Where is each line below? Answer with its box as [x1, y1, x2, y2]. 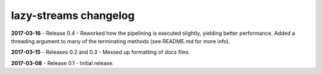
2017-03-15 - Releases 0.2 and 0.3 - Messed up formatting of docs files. [11, 49, 190, 56]
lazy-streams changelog [11, 9, 135, 22]
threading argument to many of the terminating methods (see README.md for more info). [11, 37, 231, 44]
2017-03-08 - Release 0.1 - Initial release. [11, 59, 114, 66]
